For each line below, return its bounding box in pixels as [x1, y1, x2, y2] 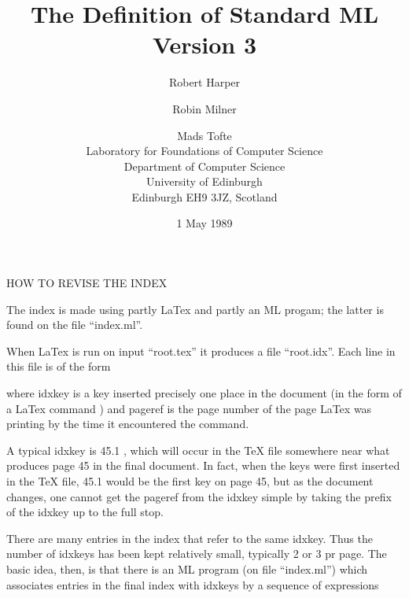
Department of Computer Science [123, 157, 286, 174]
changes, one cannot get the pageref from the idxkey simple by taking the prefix [6, 488, 392, 504]
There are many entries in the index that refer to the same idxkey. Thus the [6, 530, 373, 546]
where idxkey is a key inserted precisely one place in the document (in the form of [6, 385, 402, 401]
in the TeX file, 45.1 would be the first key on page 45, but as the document [6, 473, 374, 489]
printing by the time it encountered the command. [6, 415, 249, 432]
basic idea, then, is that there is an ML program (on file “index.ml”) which [6, 560, 368, 577]
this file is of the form [6, 358, 111, 375]
